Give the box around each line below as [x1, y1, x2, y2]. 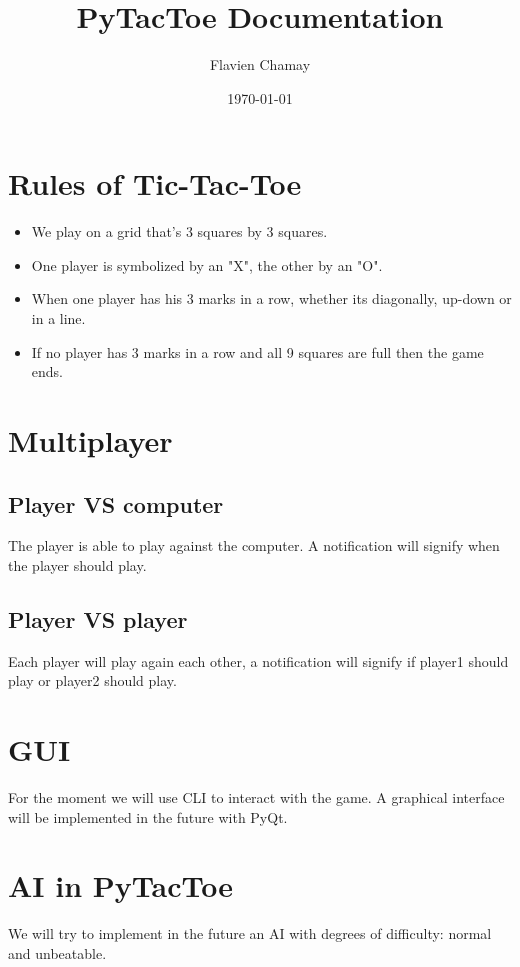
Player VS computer [8, 488, 224, 519]
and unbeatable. [8, 943, 107, 963]
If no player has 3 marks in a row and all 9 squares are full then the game [31, 341, 484, 362]
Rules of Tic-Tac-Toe [8, 163, 302, 204]
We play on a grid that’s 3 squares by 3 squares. [31, 221, 328, 242]
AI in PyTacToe [8, 865, 233, 906]
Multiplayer [8, 420, 173, 460]
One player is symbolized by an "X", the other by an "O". [31, 254, 383, 275]
